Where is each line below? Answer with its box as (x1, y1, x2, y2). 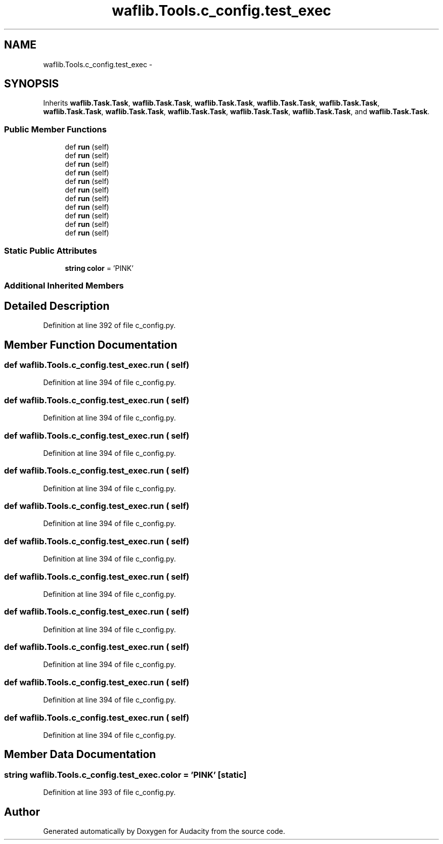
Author (4, 805, 40, 818)
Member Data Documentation (4, 748, 156, 761)
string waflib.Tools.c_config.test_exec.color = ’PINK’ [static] (4, 769, 247, 780)
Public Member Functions (4, 124, 107, 134)
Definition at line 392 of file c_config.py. (43, 321, 176, 330)
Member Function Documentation (4, 338, 178, 351)
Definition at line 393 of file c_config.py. (43, 788, 176, 797)
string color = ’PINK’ (65, 263, 134, 272)
